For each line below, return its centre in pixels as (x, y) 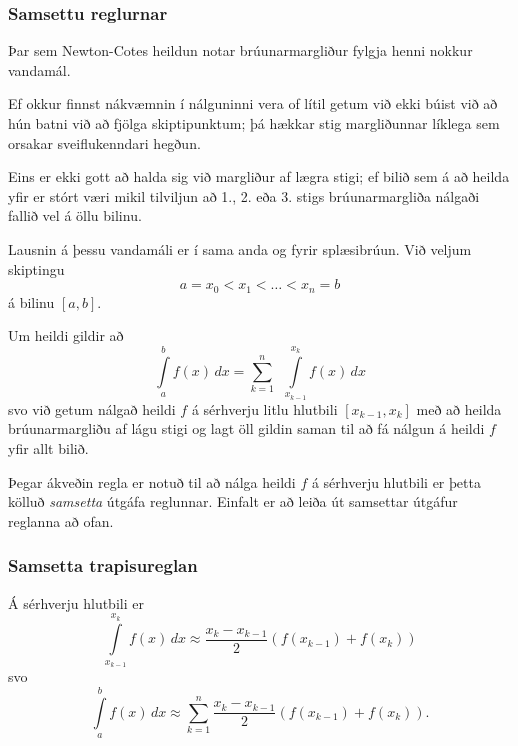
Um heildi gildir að (66, 335)
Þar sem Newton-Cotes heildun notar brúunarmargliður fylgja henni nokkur (240, 50)
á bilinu (31, 301)
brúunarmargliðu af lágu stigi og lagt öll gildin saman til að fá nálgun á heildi (246, 428)
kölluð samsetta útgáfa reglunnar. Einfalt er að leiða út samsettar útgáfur (233, 501)
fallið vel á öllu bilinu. (75, 215)
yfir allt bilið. (48, 447)
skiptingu (36, 268)
